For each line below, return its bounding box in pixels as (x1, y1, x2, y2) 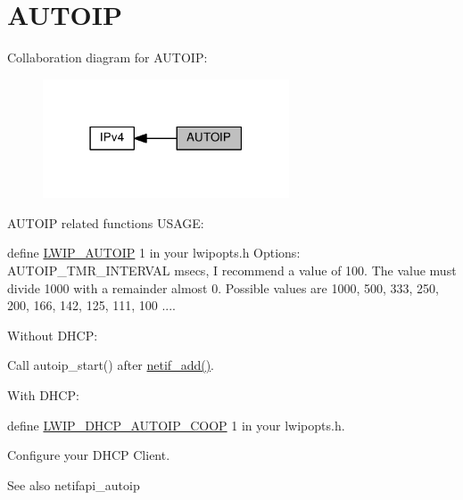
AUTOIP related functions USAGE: (7, 213, 204, 232)
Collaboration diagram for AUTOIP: (7, 48, 208, 67)
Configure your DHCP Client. (7, 446, 170, 464)
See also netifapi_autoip (7, 475, 140, 494)
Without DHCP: (7, 325, 98, 344)
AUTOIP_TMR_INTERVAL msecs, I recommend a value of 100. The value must (7, 261, 457, 280)
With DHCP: (7, 385, 79, 404)
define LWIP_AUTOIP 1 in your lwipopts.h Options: (7, 243, 301, 262)
